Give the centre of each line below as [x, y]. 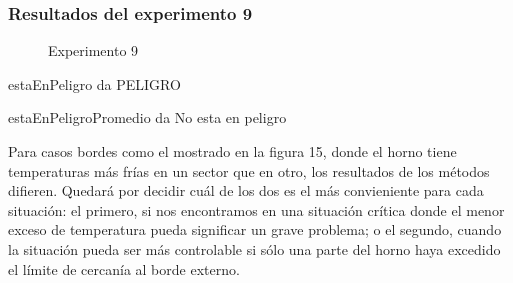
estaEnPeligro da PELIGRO [94, 83]
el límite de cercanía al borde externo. [124, 268]
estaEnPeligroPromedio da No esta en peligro [147, 117]
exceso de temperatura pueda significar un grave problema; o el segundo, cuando [255, 229]
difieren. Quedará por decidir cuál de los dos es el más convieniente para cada [246, 190]
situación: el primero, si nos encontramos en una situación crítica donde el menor [256, 209]
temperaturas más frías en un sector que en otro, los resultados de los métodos [249, 170]
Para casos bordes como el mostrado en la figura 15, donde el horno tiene [232, 151]
